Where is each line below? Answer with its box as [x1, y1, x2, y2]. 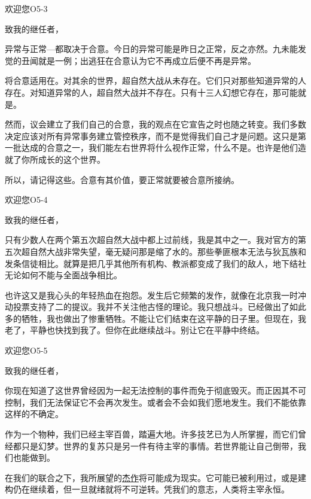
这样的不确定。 [5, 407, 63, 420]
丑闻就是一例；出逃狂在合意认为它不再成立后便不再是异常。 [21, 54, 256, 66]
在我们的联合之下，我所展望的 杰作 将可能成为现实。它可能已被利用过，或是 [5, 471, 298, 483]
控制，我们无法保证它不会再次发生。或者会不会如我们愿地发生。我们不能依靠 [5, 395, 306, 408]
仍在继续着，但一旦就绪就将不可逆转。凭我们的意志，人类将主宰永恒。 [13, 483, 289, 495]
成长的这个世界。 [38, 153, 105, 165]
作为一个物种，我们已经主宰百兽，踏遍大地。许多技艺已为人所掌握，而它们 [5, 428, 298, 440]
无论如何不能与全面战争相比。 [5, 269, 122, 281]
